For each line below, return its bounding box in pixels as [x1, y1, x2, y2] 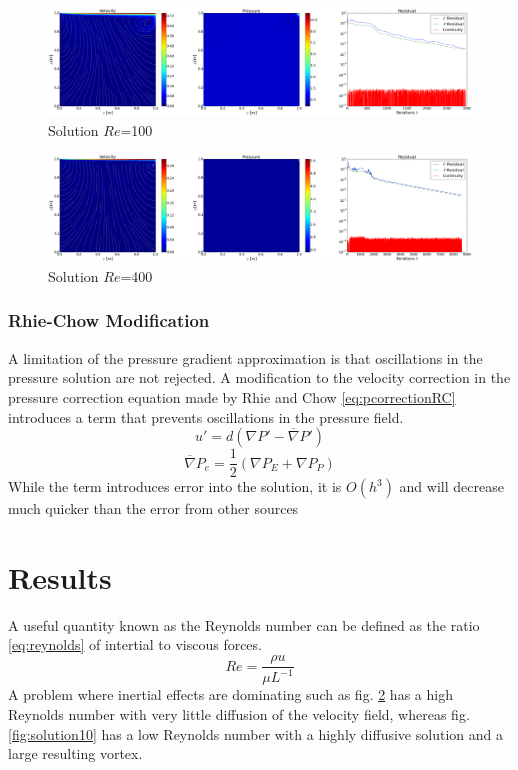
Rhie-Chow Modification [8, 308, 210, 333]
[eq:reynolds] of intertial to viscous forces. [8, 634, 262, 655]
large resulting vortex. [8, 743, 143, 764]
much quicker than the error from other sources [8, 498, 299, 519]
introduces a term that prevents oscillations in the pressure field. [8, 406, 404, 427]
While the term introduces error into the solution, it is [8, 476, 342, 497]
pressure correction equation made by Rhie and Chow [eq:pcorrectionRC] [8, 386, 456, 407]
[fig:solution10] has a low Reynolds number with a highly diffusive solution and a [8, 723, 503, 744]
